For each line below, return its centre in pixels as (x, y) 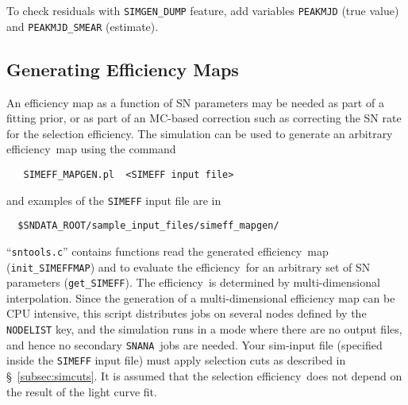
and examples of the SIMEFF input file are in (114, 200)
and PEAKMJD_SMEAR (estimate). (83, 26)
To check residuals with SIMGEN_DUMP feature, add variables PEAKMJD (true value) (203, 10)
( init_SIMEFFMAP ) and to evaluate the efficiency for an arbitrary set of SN (189, 266)
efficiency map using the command (91, 149)
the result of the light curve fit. (82, 391)
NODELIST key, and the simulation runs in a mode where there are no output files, (204, 329)
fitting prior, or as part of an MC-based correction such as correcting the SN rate (204, 118)
